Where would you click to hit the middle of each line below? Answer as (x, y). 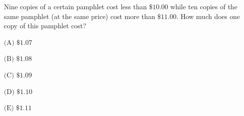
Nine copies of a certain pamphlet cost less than (75, 6)
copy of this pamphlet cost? (45, 26)
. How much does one (208, 16)
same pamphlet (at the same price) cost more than (80, 16)
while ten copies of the (204, 6)
